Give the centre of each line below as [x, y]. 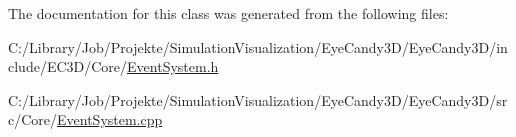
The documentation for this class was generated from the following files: [228, 13]
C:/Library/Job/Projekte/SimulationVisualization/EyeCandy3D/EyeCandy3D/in [258, 46]
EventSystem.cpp [110, 119]
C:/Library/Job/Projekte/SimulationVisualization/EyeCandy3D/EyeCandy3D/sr [258, 99]
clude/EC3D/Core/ [68, 66]
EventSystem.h [173, 66]
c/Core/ [33, 119]
